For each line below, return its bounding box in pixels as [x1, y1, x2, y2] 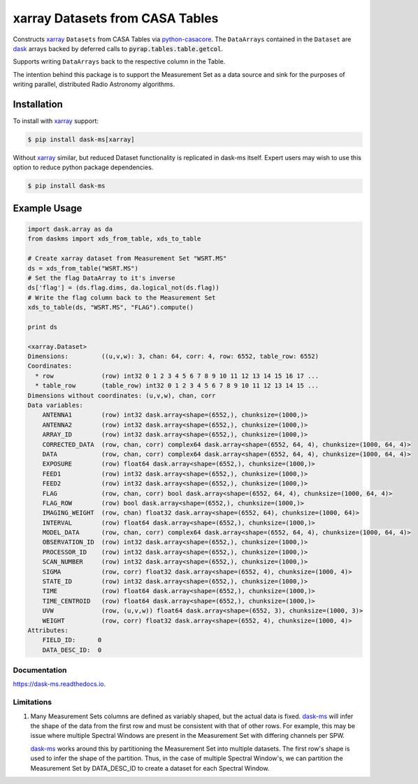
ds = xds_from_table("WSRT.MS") [27, 264, 139, 272]
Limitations [13, 697, 52, 707]
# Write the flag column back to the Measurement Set [27, 294, 216, 301]
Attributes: [27, 626, 69, 634]
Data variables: [27, 401, 84, 409]
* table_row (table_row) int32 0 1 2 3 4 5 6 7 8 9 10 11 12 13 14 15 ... [35, 382, 319, 390]
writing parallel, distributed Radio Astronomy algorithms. [13, 80, 175, 89]
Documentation [13, 665, 67, 675]
